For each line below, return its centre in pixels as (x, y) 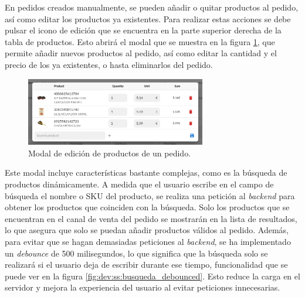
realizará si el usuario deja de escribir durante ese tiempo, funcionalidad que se (146, 264)
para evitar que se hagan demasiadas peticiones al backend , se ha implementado (148, 242)
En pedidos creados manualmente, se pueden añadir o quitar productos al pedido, (152, 7)
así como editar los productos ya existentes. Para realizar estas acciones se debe (148, 18)
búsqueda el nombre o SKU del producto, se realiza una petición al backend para (150, 195)
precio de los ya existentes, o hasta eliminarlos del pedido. (109, 64)
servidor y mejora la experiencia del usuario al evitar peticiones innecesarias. (143, 287)
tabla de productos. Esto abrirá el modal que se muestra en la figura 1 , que (140, 41)
